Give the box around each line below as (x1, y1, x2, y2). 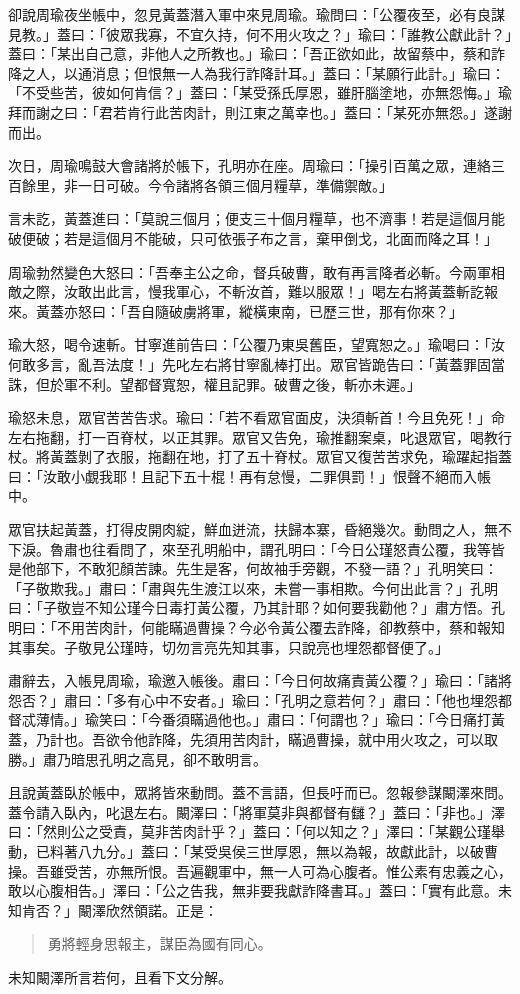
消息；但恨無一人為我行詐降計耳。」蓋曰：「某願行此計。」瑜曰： (91, 62, 505, 83)
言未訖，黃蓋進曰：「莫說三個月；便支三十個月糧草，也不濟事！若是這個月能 (8, 208, 505, 229)
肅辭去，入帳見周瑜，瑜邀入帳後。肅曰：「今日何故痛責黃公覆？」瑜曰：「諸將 (8, 670, 512, 691)
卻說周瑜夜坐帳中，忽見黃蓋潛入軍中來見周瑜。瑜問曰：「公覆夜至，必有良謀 (8, 4, 505, 24)
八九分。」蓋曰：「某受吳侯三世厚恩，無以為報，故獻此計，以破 (77, 840, 484, 861)
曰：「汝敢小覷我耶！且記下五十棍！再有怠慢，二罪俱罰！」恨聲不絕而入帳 (8, 465, 491, 486)
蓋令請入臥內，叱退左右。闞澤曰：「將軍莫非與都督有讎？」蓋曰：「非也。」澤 (8, 801, 505, 822)
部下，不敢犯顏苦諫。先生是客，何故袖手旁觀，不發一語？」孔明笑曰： (35, 558, 498, 579)
